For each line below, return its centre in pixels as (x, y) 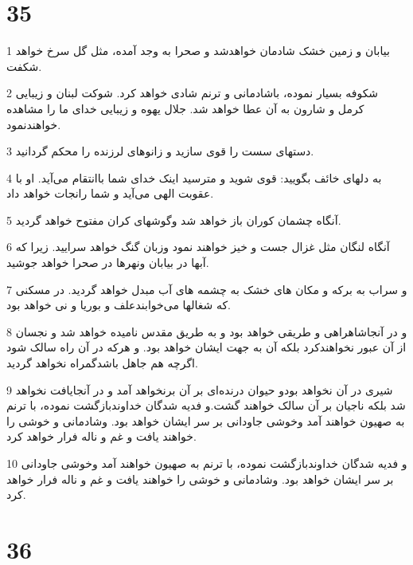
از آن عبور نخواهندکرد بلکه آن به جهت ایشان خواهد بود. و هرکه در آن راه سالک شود (206, 347)
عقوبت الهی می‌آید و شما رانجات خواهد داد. (110, 193)
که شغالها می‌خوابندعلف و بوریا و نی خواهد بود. (119, 305)
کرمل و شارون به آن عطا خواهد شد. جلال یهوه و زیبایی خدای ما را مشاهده (185, 108)
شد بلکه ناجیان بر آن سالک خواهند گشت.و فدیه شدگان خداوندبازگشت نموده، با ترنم (206, 405)
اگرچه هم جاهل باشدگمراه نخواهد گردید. (102, 363)
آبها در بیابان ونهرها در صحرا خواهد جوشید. (108, 263)
